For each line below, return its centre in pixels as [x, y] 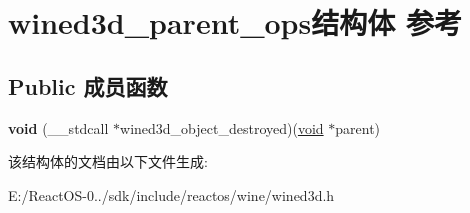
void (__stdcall [58, 127]
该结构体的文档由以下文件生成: [108, 161]
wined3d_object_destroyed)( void [222, 127]
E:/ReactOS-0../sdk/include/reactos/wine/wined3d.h [171, 194]
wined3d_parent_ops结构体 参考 [235, 22]
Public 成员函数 [88, 85]
